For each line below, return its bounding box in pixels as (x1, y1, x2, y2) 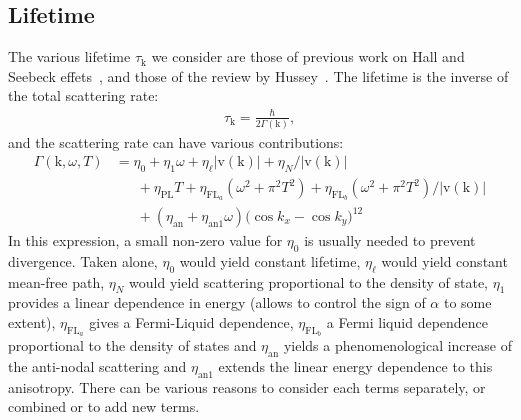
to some (443, 292, 492, 313)
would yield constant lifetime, (179, 250, 361, 271)
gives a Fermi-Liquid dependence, (89, 312, 294, 333)
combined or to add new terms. (8, 396, 200, 417)
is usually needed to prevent (304, 230, 476, 251)
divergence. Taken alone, (8, 250, 158, 271)
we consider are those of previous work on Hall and (151, 46, 465, 67)
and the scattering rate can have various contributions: (8, 131, 344, 152)
